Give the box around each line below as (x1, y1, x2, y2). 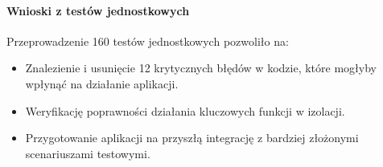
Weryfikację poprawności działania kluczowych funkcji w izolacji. (25, 102, 345, 119)
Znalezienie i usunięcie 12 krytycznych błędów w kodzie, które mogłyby (25, 59, 377, 76)
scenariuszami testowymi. (25, 145, 150, 161)
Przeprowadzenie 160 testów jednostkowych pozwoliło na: (6, 32, 289, 49)
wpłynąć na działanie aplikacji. (25, 75, 179, 92)
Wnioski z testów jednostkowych (6, 2, 190, 18)
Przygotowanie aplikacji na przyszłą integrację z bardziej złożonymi (25, 129, 359, 146)
